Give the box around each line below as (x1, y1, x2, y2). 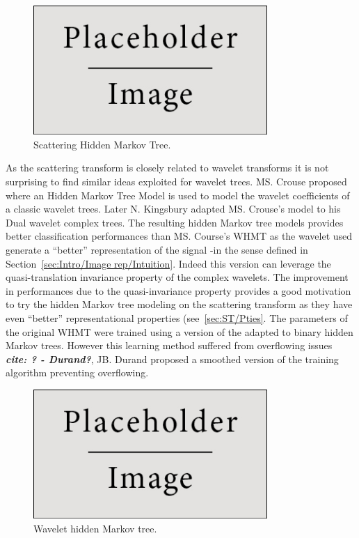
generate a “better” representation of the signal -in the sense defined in (6, 243, 308, 257)
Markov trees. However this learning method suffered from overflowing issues (6, 338, 333, 353)
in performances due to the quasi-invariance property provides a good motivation (6, 283, 351, 298)
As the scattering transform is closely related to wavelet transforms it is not (6, 160, 329, 175)
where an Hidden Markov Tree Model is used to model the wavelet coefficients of (6, 187, 350, 202)
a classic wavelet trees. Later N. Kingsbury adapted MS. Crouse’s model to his (6, 201, 341, 216)
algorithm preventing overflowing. (6, 365, 149, 380)
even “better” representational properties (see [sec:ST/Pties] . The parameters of (6, 310, 348, 325)
